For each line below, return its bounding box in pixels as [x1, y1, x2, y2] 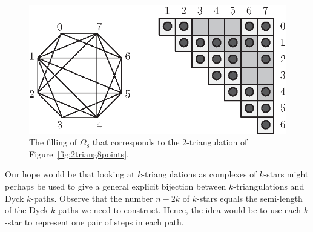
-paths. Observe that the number [31, 191, 153, 204]
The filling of [29, 136, 77, 148]
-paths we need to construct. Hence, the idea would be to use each [55, 204, 301, 216]
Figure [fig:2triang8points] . [29, 147, 129, 160]
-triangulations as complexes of [142, 168, 257, 181]
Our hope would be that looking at [5, 168, 135, 181]
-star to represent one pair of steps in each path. [5, 215, 184, 228]
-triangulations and [233, 179, 305, 192]
